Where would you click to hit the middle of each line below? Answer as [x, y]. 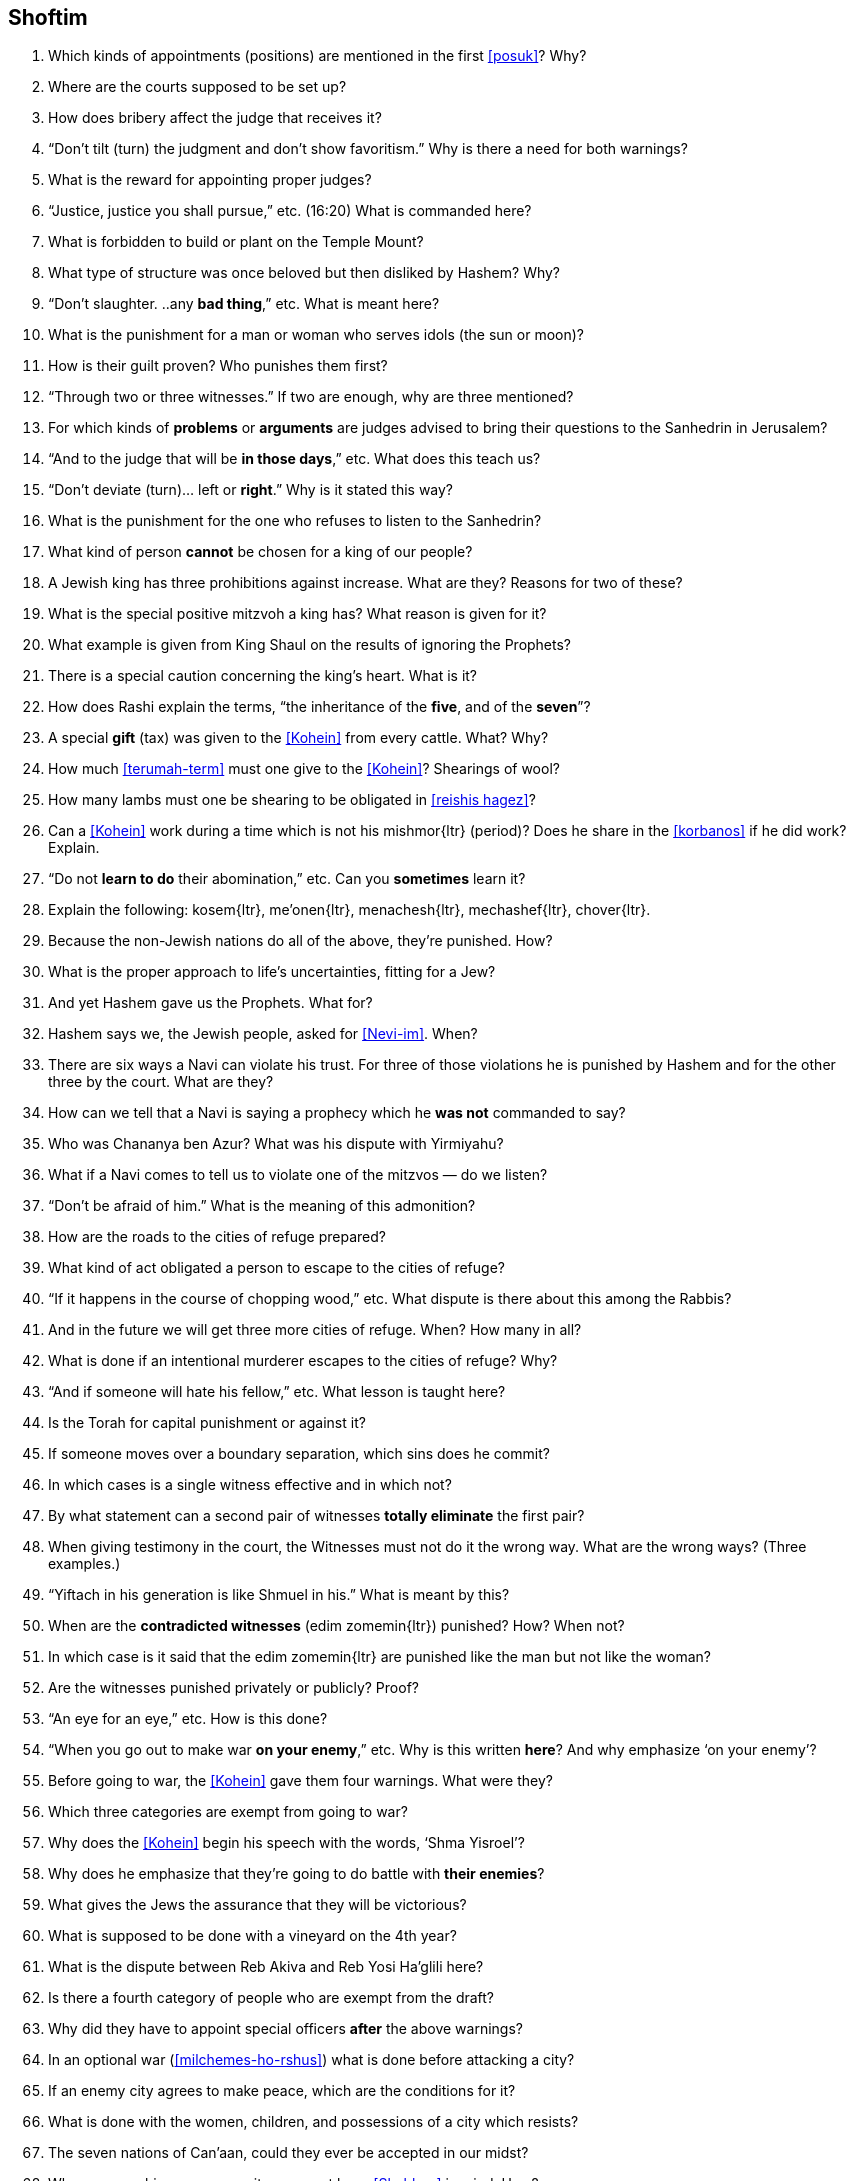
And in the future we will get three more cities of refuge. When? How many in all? [315, 1330]
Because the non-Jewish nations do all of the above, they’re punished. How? [300, 941]
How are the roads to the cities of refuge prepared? [217, 1237]
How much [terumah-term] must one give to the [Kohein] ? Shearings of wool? [304, 769]
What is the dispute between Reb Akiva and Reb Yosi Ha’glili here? [266, 1967]
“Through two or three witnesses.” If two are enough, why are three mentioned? [311, 397]
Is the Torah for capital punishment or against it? [207, 1423]
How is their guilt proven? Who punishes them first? [218, 366]
